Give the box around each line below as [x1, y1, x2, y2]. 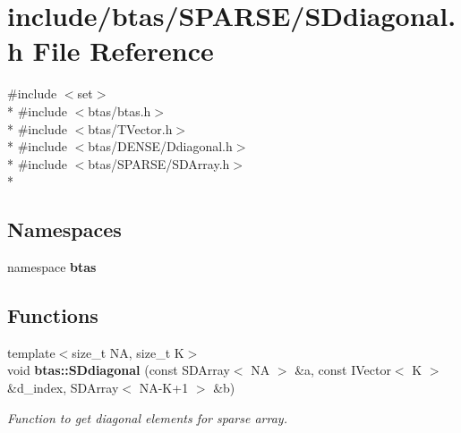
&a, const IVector [295, 361, 391, 379]
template [7, 343, 55, 361]
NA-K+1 [139, 378, 189, 397]
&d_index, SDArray [7, 378, 119, 397]
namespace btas [7, 258, 97, 276]
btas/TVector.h [88, 119, 173, 138]
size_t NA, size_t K [72, 343, 184, 361]
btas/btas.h [88, 101, 151, 120]
